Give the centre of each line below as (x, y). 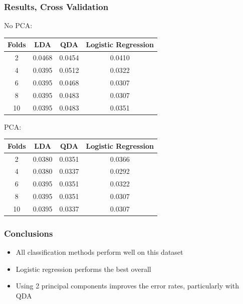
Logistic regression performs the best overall (83, 269)
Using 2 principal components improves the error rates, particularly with (127, 286)
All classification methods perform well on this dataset (99, 252)
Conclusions (29, 233)
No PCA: (18, 25)
